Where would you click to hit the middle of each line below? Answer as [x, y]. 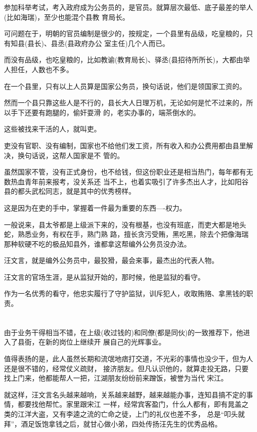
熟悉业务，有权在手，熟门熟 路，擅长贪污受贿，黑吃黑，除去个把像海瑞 [133, 234]
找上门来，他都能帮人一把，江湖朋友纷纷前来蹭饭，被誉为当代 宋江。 [116, 378]
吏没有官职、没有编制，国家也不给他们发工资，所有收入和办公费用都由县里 [125, 145]
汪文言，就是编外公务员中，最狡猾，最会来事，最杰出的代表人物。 [111, 260]
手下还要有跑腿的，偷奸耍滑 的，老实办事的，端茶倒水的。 [105, 112]
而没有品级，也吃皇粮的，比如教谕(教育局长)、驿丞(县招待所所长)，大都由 [124, 60]
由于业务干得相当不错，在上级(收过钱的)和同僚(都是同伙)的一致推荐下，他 [124, 332]
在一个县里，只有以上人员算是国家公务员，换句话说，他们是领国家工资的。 [125, 86]
